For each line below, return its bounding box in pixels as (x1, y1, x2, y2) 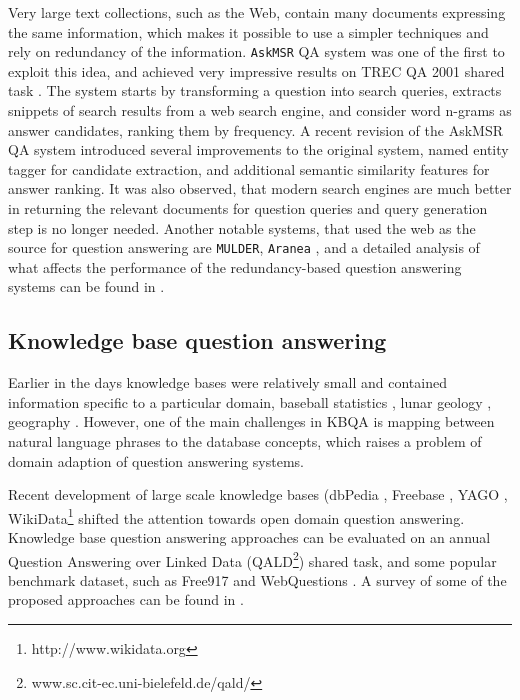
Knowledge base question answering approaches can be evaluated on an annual (8, 527, 491, 548)
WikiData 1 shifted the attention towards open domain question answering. (8, 504, 465, 528)
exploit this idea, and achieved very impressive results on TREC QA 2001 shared (8, 60, 505, 81)
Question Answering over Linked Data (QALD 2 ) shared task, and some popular (8, 547, 497, 571)
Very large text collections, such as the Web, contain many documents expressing (8, 2, 506, 22)
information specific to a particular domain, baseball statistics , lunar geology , (8, 391, 492, 412)
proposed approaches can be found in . (8, 589, 244, 610)
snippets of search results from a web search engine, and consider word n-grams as (8, 100, 512, 121)
